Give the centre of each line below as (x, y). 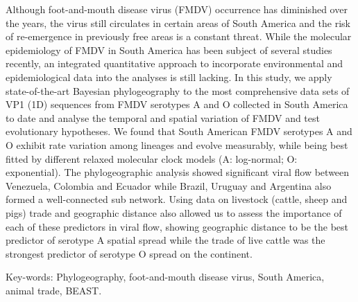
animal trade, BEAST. (54, 290)
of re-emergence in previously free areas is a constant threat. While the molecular (179, 36)
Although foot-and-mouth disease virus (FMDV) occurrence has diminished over (177, 9)
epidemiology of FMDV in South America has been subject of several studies (169, 50)
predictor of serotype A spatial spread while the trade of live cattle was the (165, 240)
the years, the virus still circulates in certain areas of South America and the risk (178, 23)
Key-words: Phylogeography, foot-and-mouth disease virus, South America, (165, 277)
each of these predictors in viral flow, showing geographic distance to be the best (177, 226)
